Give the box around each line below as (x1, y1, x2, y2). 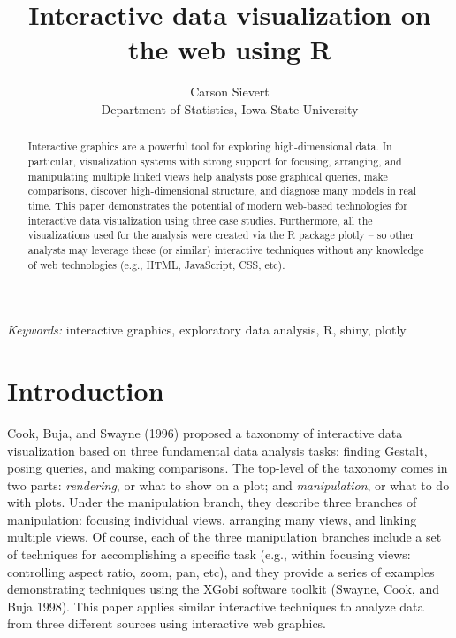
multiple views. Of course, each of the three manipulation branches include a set (7, 527, 442, 546)
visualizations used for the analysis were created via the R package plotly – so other (27, 227, 414, 242)
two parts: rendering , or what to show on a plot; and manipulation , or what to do (7, 475, 450, 494)
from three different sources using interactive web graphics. (7, 614, 327, 633)
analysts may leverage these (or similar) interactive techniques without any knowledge (27, 242, 424, 257)
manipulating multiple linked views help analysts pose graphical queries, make (27, 168, 388, 183)
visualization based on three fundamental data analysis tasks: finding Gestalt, (7, 441, 428, 459)
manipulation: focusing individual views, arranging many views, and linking (7, 510, 417, 528)
